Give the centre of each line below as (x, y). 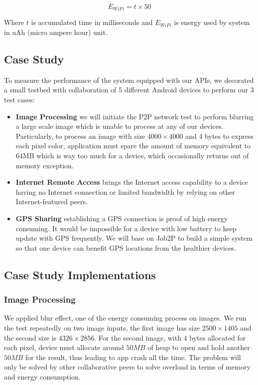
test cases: (19, 100)
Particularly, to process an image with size (80, 136)
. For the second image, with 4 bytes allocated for (170, 337)
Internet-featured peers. (52, 201)
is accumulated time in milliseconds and (92, 22)
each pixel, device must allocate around (64, 347)
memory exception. (45, 165)
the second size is (30, 337)
